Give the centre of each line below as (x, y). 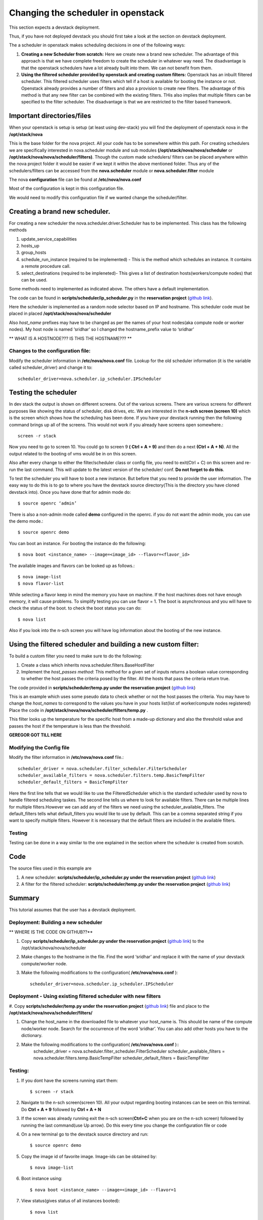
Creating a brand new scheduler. (60, 212)
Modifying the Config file (39, 748)
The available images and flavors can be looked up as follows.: (72, 566)
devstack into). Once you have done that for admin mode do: (70, 492)
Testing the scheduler (43, 393)
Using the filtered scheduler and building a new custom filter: (104, 644)
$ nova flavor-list (41, 584)
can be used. (34, 280)
